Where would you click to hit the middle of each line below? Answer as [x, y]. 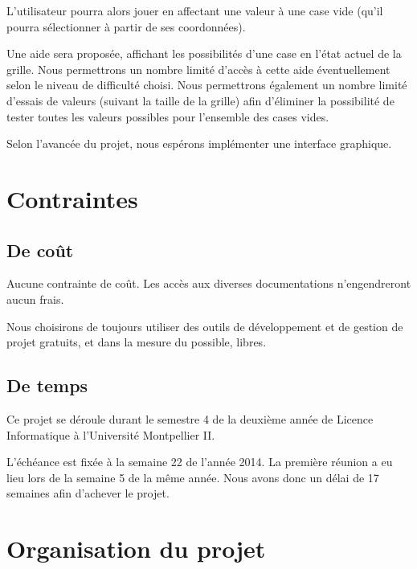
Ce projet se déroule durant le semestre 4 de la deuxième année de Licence [190, 418]
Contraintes [72, 198]
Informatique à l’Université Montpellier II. [111, 434]
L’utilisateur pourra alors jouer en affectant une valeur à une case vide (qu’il [195, 10]
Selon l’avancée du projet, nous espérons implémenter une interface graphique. [199, 143]
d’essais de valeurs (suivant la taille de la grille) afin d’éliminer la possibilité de [200, 100]
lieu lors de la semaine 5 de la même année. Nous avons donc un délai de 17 [193, 477]
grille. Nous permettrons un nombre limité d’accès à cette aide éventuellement [198, 69]
